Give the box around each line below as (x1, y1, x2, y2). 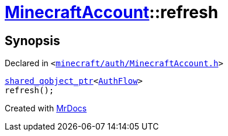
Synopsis (5, 33, 60, 48)
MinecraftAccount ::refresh (5, 2, 219, 22)
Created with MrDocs (5, 103, 87, 114)
